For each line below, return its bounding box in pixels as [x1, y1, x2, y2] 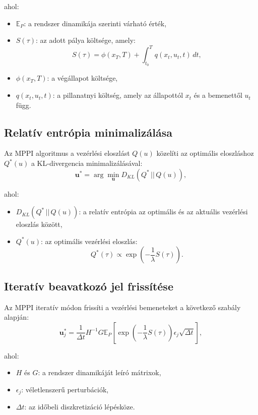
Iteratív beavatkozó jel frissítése [4, 278, 173, 293]
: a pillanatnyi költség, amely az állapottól [52, 90, 183, 100]
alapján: [4, 312, 29, 322]
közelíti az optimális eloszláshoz [156, 148, 254, 158]
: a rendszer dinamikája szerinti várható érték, [24, 18, 167, 28]
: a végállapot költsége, [47, 73, 118, 83]
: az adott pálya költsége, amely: [35, 35, 136, 45]
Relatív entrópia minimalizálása [4, 124, 173, 140]
